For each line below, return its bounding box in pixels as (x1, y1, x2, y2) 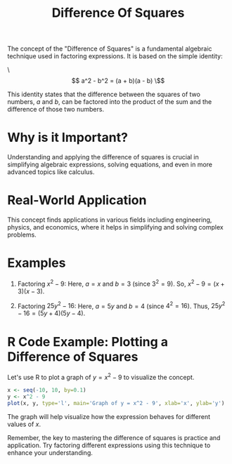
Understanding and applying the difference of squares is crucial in (7, 153, 199, 161)
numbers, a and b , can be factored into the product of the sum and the (7, 98, 212, 106)
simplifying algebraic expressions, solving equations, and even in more (7, 160, 213, 169)
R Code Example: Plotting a (7, 333, 169, 350)
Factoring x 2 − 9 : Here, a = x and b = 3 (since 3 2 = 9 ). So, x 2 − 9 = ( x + (17, 279, 225, 288)
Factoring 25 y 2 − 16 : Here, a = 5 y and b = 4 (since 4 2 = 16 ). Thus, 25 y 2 (17, 300, 226, 310)
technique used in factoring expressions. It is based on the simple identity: (7, 52, 223, 60)
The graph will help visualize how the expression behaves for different (7, 412, 211, 420)
